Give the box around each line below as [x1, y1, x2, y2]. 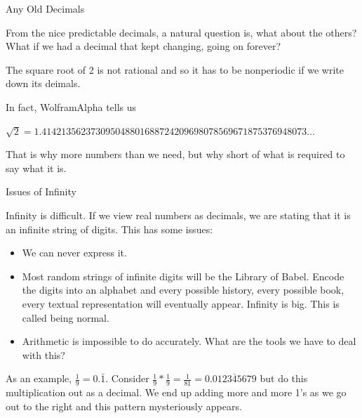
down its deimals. [6, 76, 81, 91]
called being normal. [22, 310, 109, 325]
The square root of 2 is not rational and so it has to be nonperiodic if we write [6, 62, 344, 77]
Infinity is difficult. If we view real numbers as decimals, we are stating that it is [6, 207, 351, 222]
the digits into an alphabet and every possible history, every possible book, [22, 282, 344, 297]
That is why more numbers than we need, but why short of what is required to [6, 147, 345, 162]
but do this [260, 371, 308, 386]
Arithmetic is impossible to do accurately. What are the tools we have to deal [22, 334, 356, 348]
